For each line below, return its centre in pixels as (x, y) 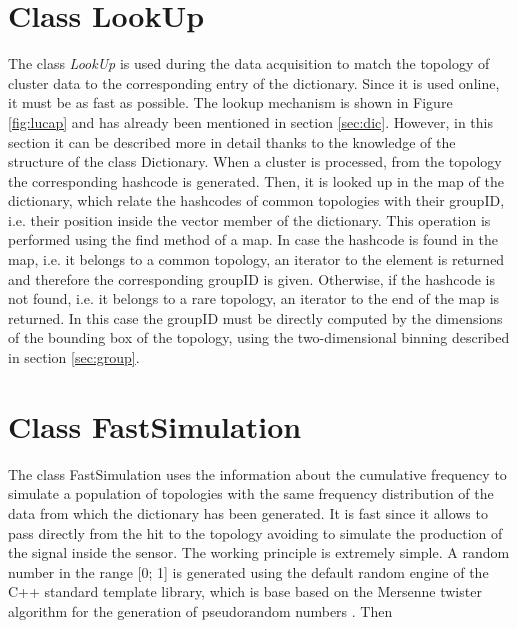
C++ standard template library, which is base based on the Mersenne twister (245, 591)
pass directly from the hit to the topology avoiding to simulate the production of (255, 532)
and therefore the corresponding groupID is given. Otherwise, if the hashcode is (251, 278)
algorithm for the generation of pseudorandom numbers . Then (200, 610)
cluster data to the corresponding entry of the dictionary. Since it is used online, (254, 82)
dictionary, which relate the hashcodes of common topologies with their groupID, (256, 200)
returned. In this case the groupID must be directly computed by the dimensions (255, 317)
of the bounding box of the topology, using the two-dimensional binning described (259, 337)
